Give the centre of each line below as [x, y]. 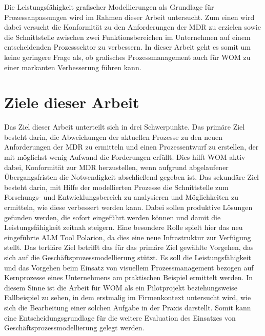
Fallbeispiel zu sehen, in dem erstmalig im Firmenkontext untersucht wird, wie [128, 297]
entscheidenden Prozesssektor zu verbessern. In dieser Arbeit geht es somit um [127, 47]
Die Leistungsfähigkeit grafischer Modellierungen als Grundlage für [109, 7]
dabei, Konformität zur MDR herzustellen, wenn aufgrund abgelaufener [116, 167]
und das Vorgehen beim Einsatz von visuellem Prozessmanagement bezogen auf [129, 267]
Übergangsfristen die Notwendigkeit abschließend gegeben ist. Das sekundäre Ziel [131, 177]
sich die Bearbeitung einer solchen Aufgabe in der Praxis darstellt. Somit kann [128, 307]
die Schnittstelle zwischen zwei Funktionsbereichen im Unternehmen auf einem [127, 37]
